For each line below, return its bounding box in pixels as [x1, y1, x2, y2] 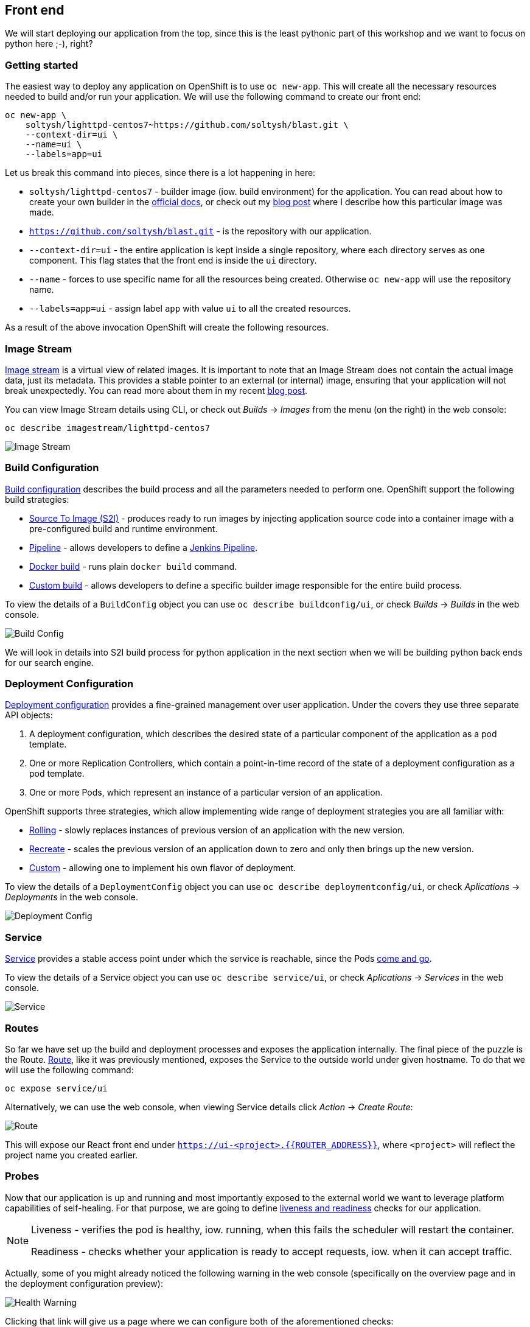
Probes [5, 1170, 40, 1183]
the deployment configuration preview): [5, 1278, 163, 1289]
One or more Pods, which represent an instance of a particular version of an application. [29, 787, 383, 798]
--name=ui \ [25, 139, 82, 150]
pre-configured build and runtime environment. [29, 523, 218, 534]
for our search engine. [5, 657, 94, 668]
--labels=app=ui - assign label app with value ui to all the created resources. [29, 303, 351, 314]
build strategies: [5, 494, 69, 505]
